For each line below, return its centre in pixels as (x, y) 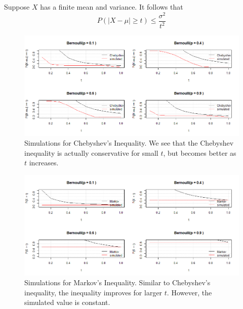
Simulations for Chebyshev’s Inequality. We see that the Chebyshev (129, 143)
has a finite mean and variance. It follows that (112, 7)
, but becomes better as (200, 152)
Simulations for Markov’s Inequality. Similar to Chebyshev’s (117, 282)
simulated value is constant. (67, 302)
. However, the (189, 292)
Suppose (17, 7)
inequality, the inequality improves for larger (93, 292)
